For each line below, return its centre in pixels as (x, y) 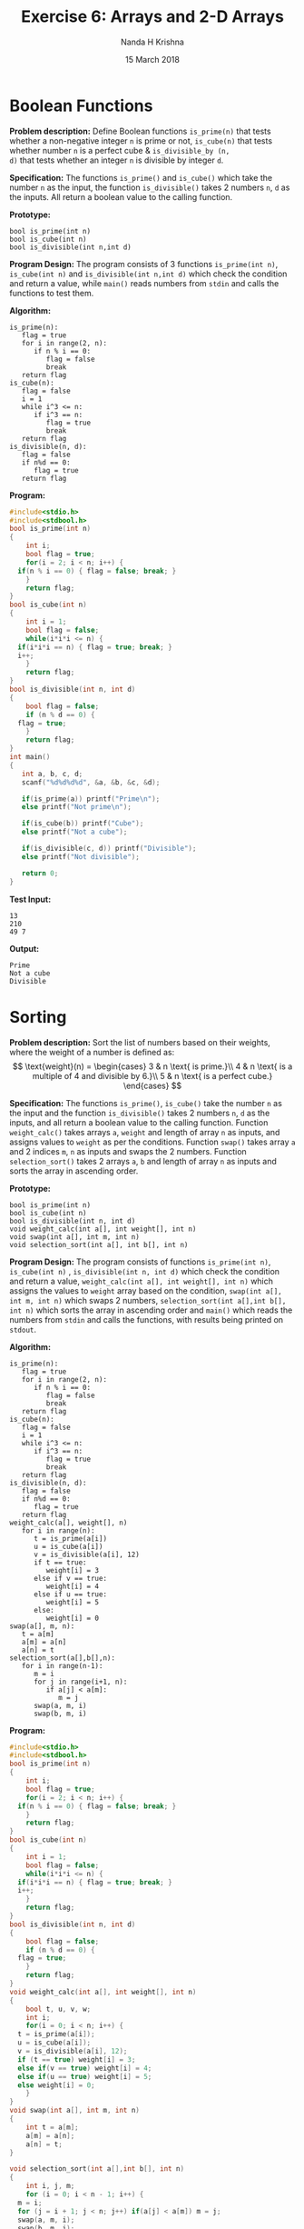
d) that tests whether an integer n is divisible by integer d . (117, 160)
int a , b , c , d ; (52, 774)
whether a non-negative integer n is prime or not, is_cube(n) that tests (141, 140)
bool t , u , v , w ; (59, 2009)
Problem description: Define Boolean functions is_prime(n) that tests (140, 131)
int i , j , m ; (50, 2186)
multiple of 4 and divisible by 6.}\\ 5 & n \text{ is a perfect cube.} (152, 1075)
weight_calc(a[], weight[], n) (69, 1523)
